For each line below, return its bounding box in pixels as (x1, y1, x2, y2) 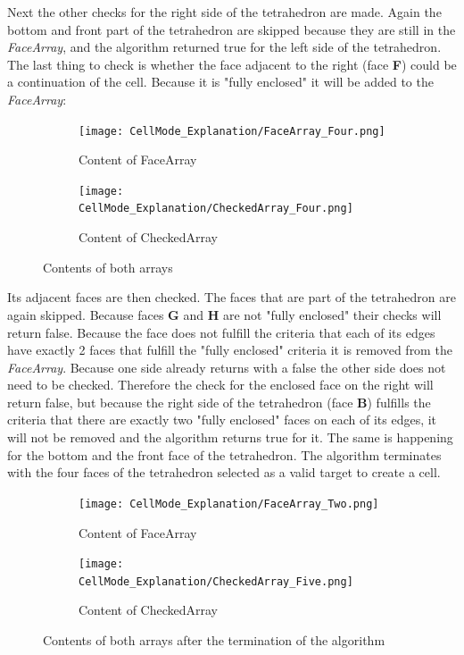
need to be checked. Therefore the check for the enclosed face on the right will (7, 375, 434, 394)
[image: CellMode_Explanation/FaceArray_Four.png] (79, 124, 385, 138)
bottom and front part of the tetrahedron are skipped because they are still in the (7, 20, 456, 38)
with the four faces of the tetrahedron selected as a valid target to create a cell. (7, 463, 441, 482)
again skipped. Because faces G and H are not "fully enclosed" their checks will (7, 305, 442, 323)
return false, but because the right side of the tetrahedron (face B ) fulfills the (7, 392, 431, 411)
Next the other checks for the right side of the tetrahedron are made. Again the (7, 3, 442, 21)
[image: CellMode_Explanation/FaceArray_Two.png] (79, 497, 379, 510)
